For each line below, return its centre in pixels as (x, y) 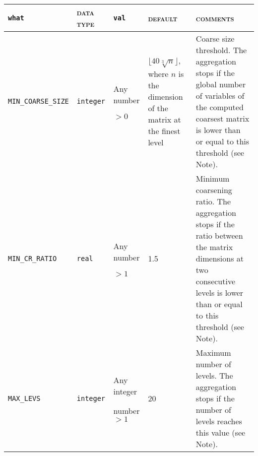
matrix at (164, 119)
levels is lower (220, 293)
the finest (164, 130)
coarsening (214, 190)
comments (215, 18)
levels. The (214, 375)
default (163, 18)
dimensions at (220, 258)
